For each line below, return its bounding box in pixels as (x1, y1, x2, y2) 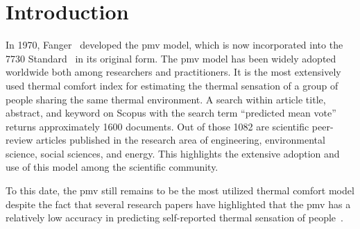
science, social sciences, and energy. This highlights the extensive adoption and (6, 146, 340, 160)
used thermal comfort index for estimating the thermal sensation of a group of (6, 78, 338, 92)
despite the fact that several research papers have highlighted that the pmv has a (6, 196, 351, 211)
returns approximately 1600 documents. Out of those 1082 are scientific (6, 119, 309, 133)
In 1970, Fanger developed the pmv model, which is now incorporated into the (6, 37, 343, 52)
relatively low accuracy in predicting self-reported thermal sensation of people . (6, 210, 343, 225)
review (6, 133, 33, 147)
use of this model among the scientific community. (6, 160, 218, 174)
